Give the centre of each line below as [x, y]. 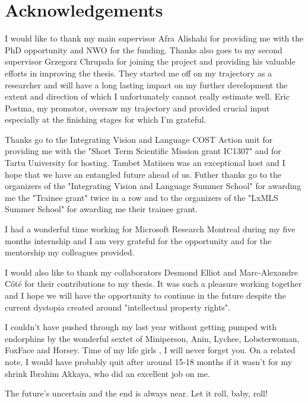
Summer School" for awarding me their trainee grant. [101, 209]
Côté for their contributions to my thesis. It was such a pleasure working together [153, 284]
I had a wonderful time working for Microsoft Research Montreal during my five [150, 229]
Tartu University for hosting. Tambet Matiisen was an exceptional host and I [145, 163]
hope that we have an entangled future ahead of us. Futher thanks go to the [143, 174]
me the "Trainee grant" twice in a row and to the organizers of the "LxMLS [142, 197]
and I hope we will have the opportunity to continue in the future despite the [145, 295]
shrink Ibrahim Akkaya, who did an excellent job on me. [107, 373]
